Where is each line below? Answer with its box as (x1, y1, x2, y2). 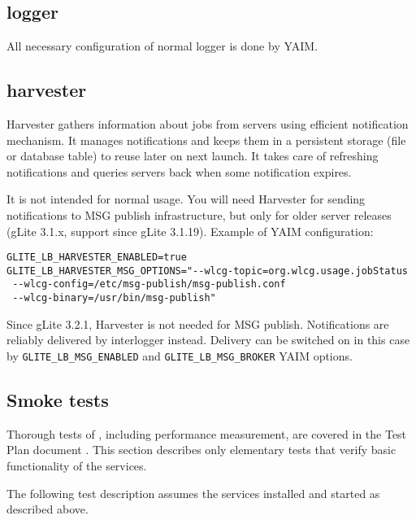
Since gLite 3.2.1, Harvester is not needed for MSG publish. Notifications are (6, 315, 389, 332)
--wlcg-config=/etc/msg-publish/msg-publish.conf (12, 278, 286, 291)
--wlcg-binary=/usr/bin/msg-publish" (12, 292, 216, 304)
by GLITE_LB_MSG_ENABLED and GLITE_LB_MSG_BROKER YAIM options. (6, 347, 353, 364)
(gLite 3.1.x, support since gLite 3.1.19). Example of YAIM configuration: (6, 222, 374, 239)
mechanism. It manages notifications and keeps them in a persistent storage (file (6, 131, 406, 148)
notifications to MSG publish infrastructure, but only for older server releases (6, 206, 392, 223)
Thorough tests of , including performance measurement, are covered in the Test (6, 425, 407, 442)
